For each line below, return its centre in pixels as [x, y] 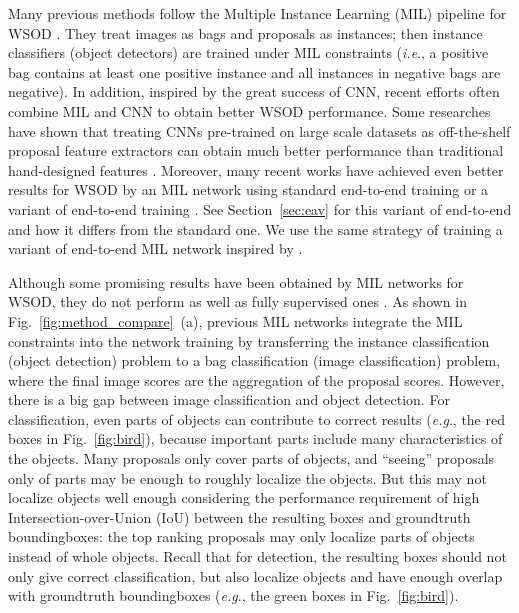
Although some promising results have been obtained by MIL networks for [236, 281]
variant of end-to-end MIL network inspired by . [155, 248]
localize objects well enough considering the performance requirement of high [244, 497]
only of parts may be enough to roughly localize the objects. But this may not [247, 477]
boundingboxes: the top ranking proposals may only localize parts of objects [241, 536]
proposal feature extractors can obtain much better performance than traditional [256, 150]
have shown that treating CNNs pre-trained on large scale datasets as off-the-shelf [259, 130]
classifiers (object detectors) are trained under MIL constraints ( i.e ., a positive [248, 52]
